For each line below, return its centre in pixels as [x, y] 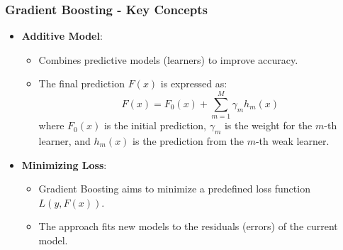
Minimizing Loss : [64, 164]
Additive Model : [62, 36]
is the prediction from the [188, 140]
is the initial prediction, [155, 125]
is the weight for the [268, 125]
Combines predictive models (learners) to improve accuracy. [168, 59]
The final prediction [81, 83]
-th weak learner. [292, 140]
